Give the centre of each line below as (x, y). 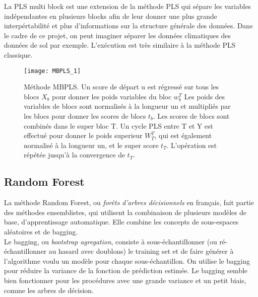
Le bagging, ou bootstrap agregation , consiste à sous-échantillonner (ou (111, 241)
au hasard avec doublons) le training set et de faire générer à (141, 251)
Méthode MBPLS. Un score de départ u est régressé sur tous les (121, 87)
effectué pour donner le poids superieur (83, 135)
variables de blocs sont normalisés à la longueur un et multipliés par (127, 106)
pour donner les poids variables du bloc (112, 96)
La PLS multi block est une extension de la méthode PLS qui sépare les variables (128, 6)
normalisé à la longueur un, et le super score (91, 145)
